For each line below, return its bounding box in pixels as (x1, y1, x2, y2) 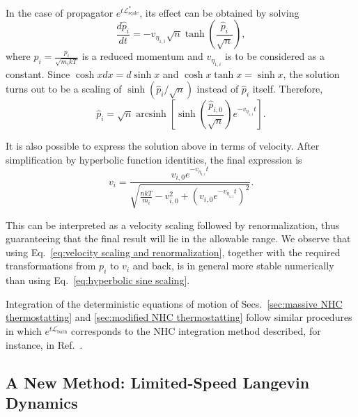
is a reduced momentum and (81, 49, 203, 63)
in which (6, 323, 42, 338)
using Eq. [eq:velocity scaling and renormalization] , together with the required (6, 244, 341, 259)
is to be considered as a (225, 49, 325, 63)
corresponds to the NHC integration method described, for (71, 323, 321, 338)
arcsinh (136, 109, 166, 120)
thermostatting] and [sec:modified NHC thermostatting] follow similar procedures (6, 310, 352, 324)
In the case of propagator (6, 5, 114, 19)
